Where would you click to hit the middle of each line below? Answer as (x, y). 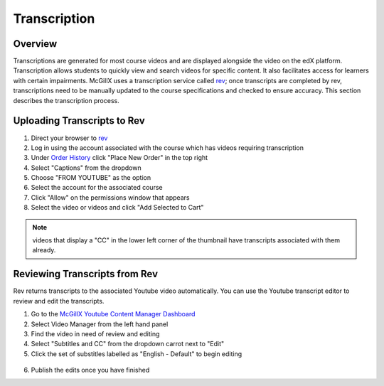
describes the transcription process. (66, 100)
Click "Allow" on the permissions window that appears (110, 197)
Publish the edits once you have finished (90, 370)
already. (44, 250)
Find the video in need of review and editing (95, 333)
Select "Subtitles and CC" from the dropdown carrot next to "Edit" (128, 344)
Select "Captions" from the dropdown (86, 168)
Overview (35, 44)
